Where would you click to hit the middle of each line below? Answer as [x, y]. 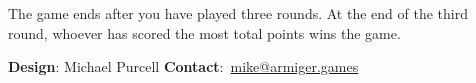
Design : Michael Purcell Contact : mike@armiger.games [183, 66]
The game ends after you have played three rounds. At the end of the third [238, 13]
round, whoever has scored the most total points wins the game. [204, 32]
